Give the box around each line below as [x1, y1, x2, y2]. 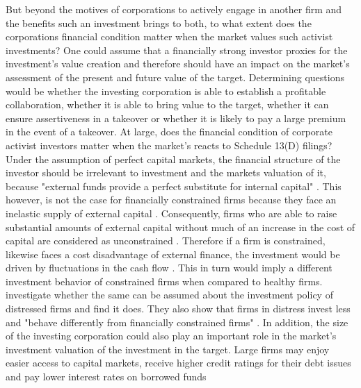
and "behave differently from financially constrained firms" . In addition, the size [6, 314, 348, 329]
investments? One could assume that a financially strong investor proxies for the [6, 42, 348, 57]
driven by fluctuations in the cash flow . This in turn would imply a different [6, 260, 332, 275]
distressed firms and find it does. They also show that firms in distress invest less [6, 301, 351, 316]
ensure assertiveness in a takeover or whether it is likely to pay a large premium [6, 110, 346, 125]
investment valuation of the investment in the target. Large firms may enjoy [6, 341, 330, 356]
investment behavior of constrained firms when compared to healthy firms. [6, 273, 323, 288]
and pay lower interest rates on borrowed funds [6, 369, 207, 384]
